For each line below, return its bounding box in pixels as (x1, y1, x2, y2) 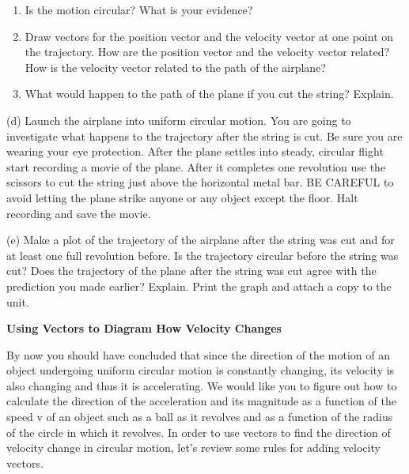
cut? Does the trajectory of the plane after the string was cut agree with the (6, 262, 377, 279)
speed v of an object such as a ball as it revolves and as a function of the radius (6, 408, 393, 425)
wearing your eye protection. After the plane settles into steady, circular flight (6, 143, 384, 160)
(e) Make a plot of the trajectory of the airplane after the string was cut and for (6, 231, 395, 248)
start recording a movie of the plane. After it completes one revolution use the (6, 158, 386, 175)
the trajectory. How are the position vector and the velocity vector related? (25, 43, 390, 60)
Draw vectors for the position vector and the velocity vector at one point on (25, 28, 394, 44)
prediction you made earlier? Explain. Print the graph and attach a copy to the (6, 277, 392, 294)
